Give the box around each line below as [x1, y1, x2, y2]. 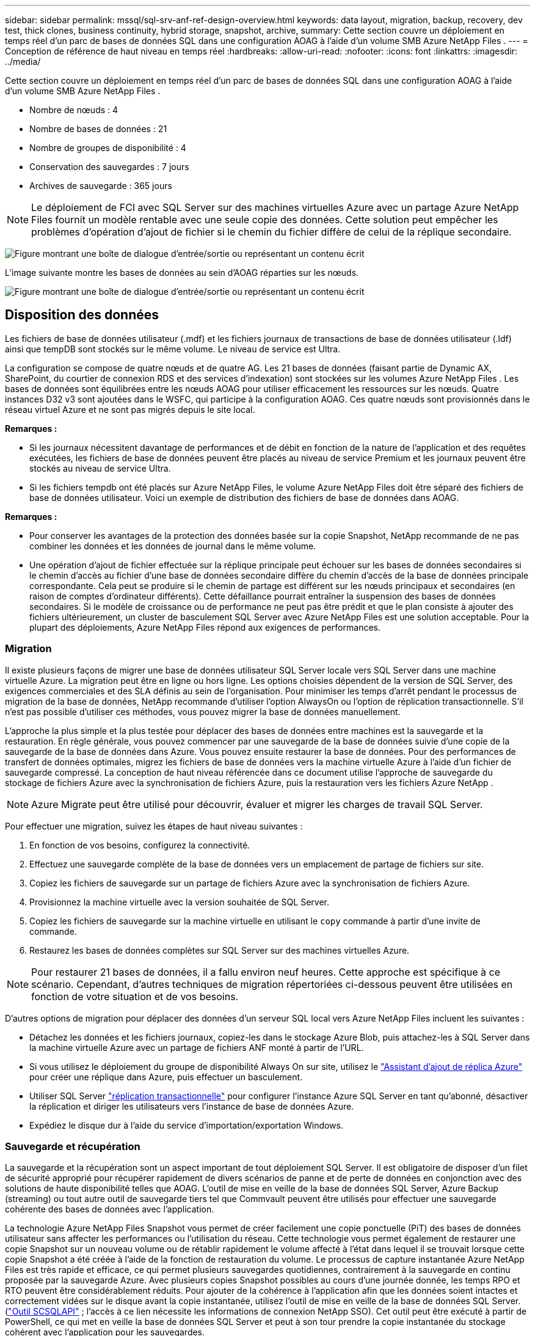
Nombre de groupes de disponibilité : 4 [29, 143, 186, 153]
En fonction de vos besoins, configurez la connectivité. [29, 839, 250, 850]
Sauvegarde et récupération [5, 1140, 140, 1152]
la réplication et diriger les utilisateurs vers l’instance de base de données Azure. [29, 1100, 354, 1111]
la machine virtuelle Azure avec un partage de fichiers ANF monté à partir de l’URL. [29, 1042, 364, 1053]
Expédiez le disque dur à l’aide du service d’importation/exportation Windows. [29, 1119, 343, 1130]
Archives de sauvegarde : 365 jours [29, 180, 172, 191]
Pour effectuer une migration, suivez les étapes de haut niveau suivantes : [5, 820, 303, 831]
